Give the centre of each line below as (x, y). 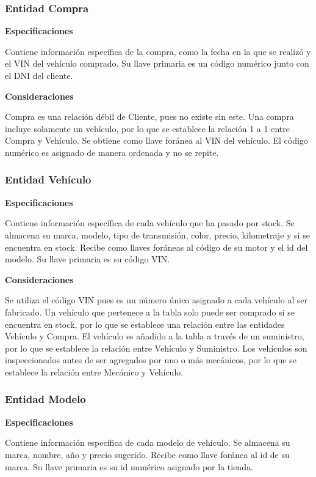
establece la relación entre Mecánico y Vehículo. (94, 372)
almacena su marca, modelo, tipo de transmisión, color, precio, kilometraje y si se (157, 235)
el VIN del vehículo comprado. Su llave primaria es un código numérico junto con (157, 63)
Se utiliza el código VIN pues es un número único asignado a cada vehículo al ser (156, 300)
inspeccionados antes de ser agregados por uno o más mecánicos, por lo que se (151, 360)
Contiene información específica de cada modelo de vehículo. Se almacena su (148, 442)
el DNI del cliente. (39, 75)
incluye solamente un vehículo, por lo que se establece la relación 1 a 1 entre (147, 128)
